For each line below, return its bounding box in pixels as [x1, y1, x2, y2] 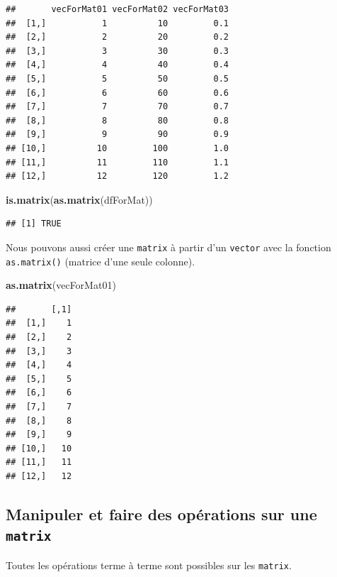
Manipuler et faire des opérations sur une [6, 502, 317, 524]
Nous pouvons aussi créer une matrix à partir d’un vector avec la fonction [6, 239, 331, 254]
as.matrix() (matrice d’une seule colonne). [6, 253, 195, 268]
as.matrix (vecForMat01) [6, 277, 116, 292]
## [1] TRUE [6, 219, 62, 229]
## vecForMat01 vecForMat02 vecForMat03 [6, 4, 229, 14]
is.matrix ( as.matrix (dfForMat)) [6, 192, 153, 207]
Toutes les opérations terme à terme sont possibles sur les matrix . [6, 557, 292, 572]
